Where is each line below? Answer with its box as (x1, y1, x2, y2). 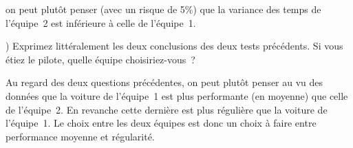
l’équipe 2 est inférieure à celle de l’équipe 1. (6, 15, 196, 30)
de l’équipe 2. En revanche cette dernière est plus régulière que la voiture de (6, 102, 328, 116)
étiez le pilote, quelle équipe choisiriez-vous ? (6, 52, 195, 66)
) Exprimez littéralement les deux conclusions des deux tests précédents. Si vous (6, 39, 343, 53)
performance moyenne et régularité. (6, 129, 155, 143)
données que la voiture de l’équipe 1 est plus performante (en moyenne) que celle (6, 88, 348, 103)
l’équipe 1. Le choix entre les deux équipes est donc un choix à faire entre (6, 116, 317, 130)
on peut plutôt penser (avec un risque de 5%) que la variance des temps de (6, 2, 321, 16)
